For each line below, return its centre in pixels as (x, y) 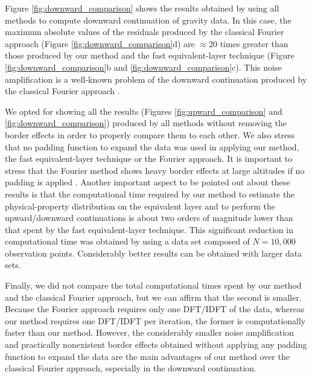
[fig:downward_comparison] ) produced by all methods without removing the (146, 123)
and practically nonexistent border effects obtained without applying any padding (156, 344)
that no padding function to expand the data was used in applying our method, (152, 146)
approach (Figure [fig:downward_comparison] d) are (100, 43)
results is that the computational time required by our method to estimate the (150, 194)
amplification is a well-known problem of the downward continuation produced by (156, 79)
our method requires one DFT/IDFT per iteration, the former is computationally (155, 320)
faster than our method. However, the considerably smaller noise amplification (149, 332)
